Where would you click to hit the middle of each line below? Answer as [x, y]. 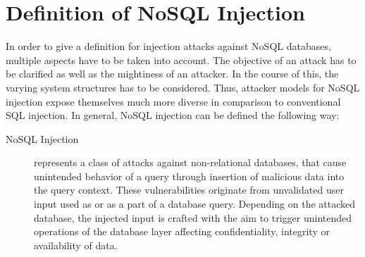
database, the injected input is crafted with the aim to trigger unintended [193, 217]
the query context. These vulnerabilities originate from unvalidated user [189, 190]
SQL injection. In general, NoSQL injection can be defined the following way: [173, 115]
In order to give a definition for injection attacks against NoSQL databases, [168, 46]
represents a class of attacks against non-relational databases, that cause [190, 162]
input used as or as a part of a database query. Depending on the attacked [195, 204]
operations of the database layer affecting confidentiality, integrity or [182, 231]
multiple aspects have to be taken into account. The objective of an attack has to [181, 59]
